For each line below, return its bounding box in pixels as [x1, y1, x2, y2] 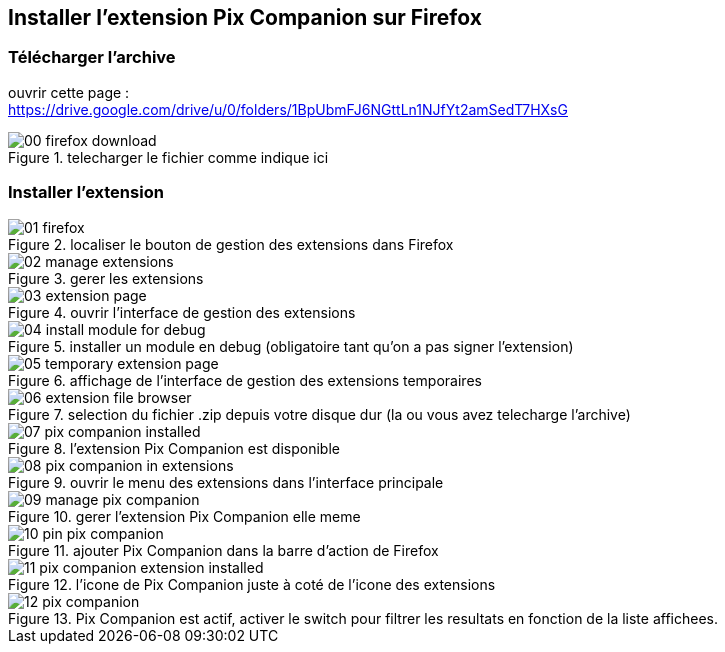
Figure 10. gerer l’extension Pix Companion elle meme [8, 507, 361, 525]
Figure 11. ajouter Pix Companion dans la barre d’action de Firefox [8, 541, 439, 559]
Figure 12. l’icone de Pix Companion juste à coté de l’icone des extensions [8, 575, 496, 593]
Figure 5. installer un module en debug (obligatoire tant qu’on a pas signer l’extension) [8, 337, 574, 355]
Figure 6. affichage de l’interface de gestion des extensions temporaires [8, 371, 482, 389]
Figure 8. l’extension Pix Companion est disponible [8, 439, 340, 457]
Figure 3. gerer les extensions [8, 269, 204, 287]
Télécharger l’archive [8, 47, 176, 68]
